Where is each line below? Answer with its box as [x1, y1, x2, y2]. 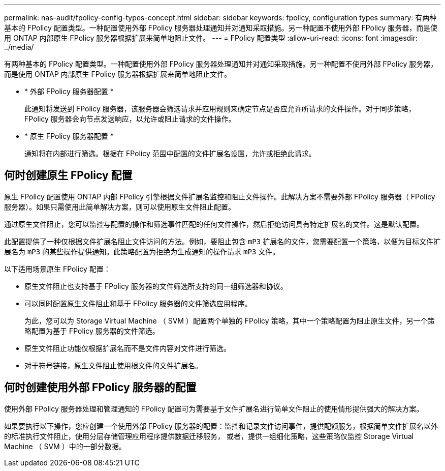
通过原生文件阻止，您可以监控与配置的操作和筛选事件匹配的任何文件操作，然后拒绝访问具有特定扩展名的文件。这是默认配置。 [4, 219, 424, 228]
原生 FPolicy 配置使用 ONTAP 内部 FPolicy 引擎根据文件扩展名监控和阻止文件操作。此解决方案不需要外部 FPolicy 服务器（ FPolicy [4, 192, 435, 201]
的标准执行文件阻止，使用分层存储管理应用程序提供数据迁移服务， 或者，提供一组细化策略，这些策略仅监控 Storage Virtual [4, 431, 414, 440]
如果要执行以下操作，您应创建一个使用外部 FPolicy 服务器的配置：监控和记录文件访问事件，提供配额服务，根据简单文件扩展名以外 [4, 421, 438, 430]
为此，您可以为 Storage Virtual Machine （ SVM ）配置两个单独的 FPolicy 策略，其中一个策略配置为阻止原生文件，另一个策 [24, 316, 435, 325]
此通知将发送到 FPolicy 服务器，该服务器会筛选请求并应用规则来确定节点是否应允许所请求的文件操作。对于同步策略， [24, 104, 416, 113]
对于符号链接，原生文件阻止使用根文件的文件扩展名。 [24, 361, 202, 370]
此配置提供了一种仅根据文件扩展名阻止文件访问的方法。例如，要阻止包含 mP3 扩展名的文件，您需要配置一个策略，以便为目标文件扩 [4, 237, 441, 246]
